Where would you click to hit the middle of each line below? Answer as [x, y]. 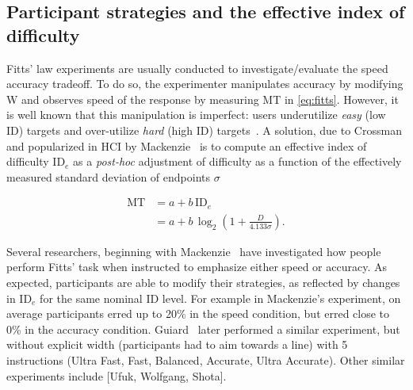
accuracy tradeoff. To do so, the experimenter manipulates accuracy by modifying [205, 84]
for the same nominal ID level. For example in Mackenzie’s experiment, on [220, 298]
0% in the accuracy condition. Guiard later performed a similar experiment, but [203, 329]
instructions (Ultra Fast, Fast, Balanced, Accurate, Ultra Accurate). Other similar [206, 360]
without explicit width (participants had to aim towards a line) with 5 [177, 344]
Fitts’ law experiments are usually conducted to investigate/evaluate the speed [197, 68]
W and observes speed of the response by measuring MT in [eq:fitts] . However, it [203, 99]
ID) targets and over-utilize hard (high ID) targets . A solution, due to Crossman [204, 130]
